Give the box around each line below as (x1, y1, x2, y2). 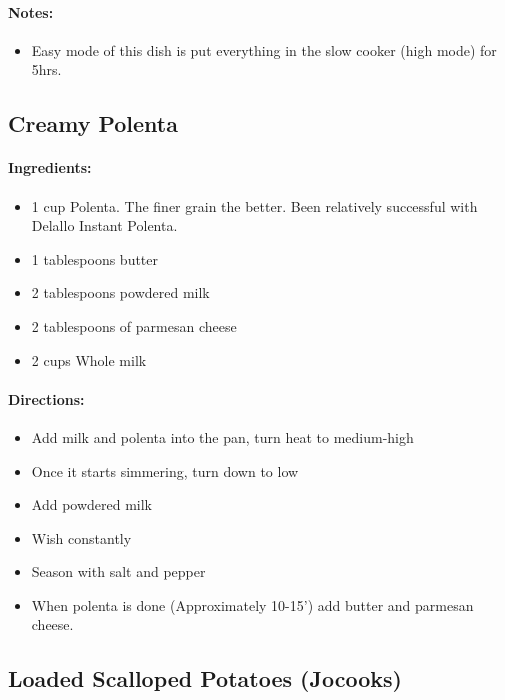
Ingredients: (8, 157, 92, 178)
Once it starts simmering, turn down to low (31, 460, 299, 481)
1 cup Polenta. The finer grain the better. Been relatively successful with (31, 195, 478, 216)
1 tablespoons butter (31, 248, 159, 269)
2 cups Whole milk (31, 349, 147, 370)
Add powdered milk (31, 494, 153, 515)
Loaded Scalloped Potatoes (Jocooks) (8, 663, 402, 694)
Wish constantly (31, 527, 132, 548)
